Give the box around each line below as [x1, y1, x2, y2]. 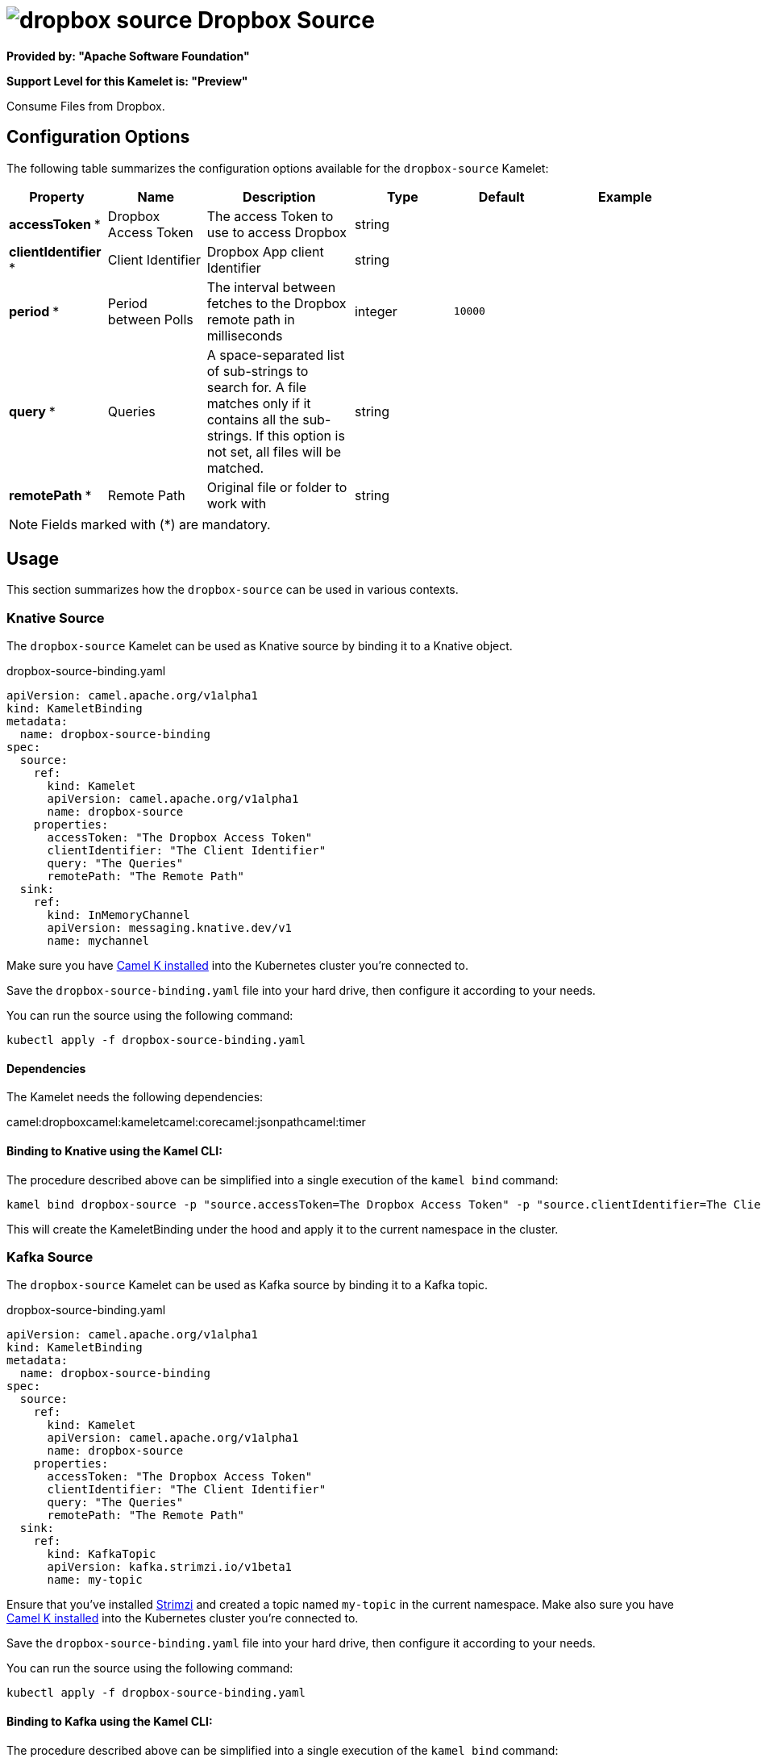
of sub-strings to [206, 362, 309, 379]
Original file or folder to [206, 478, 347, 495]
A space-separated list [206, 346, 345, 363]
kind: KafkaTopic [47, 1547, 156, 1561]
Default [478, 188, 525, 205]
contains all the [206, 411, 299, 428]
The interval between [206, 278, 336, 295]
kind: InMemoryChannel [47, 908, 190, 922]
